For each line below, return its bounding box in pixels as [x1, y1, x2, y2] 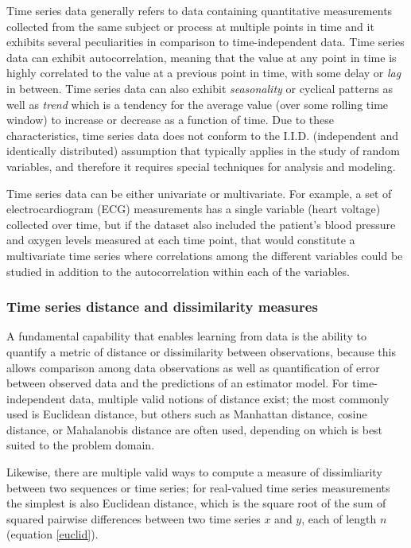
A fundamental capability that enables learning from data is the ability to [6, 328, 366, 344]
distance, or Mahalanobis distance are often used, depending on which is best [6, 421, 383, 437]
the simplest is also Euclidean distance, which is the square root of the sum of [6, 495, 386, 511]
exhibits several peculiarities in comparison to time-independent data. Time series [6, 33, 405, 50]
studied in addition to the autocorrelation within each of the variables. [6, 262, 350, 279]
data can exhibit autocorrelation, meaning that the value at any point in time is [6, 49, 397, 65]
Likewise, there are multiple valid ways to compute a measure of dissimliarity [6, 464, 382, 480]
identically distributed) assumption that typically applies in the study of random [6, 142, 400, 159]
